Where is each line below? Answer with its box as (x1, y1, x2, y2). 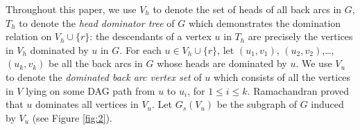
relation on (6, 29, 52, 44)
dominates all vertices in (35, 97, 139, 111)
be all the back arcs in (48, 56, 143, 71)
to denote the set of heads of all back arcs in (153, 2, 342, 16)
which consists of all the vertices (214, 69, 351, 84)
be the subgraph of (216, 97, 297, 111)
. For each (119, 42, 162, 57)
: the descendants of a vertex (89, 29, 212, 44)
